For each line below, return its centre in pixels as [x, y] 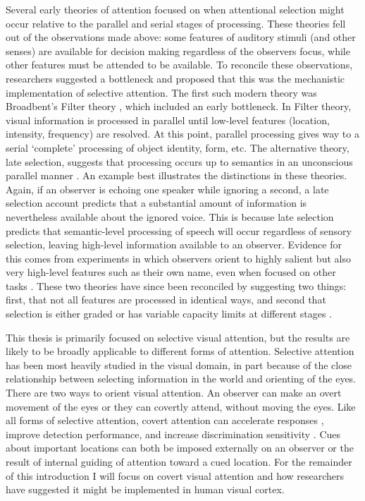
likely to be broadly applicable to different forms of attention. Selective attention [180, 351]
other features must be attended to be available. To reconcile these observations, [179, 65]
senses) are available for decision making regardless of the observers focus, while [178, 50]
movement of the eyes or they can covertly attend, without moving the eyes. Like [181, 406]
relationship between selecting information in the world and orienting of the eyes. [181, 379]
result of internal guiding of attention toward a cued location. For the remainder [179, 461]
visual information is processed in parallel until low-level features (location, [168, 120]
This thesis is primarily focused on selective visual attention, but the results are [178, 337]
